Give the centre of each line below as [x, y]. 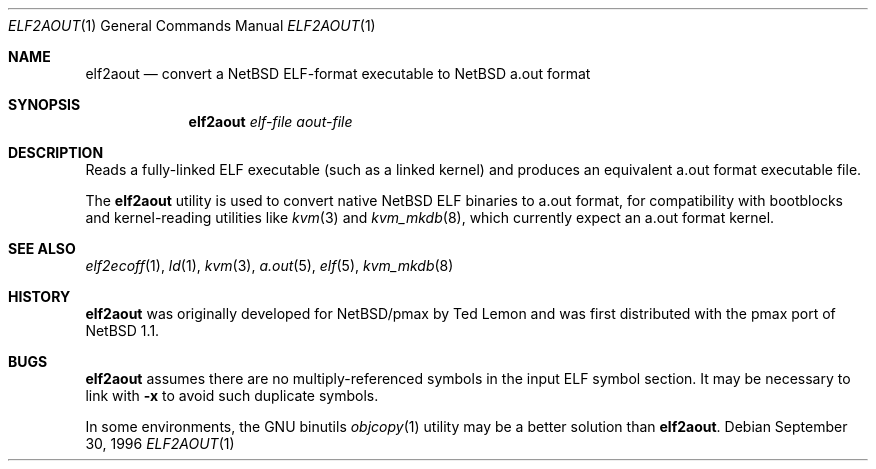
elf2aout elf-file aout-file [270, 121]
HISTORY [39, 296]
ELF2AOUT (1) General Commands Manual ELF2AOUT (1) [192, 25]
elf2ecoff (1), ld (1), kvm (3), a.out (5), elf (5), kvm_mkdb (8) [269, 265]
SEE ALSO [42, 248]
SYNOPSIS [44, 104]
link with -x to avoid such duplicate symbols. [232, 395]
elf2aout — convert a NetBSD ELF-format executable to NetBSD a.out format [338, 73]
